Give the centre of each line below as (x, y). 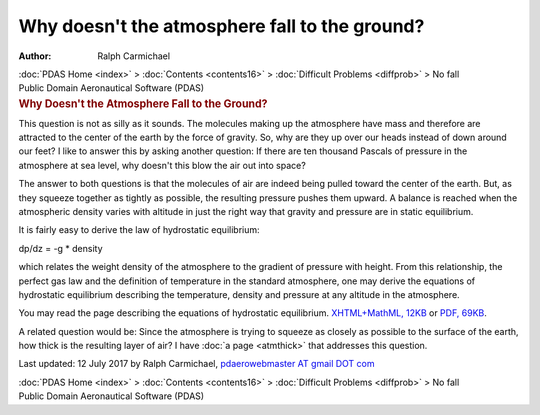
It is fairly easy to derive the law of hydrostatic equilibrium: (139, 230)
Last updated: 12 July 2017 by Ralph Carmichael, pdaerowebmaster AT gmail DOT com (196, 364)
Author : (35, 56)
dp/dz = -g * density (61, 248)
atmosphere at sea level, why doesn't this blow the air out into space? (162, 165)
